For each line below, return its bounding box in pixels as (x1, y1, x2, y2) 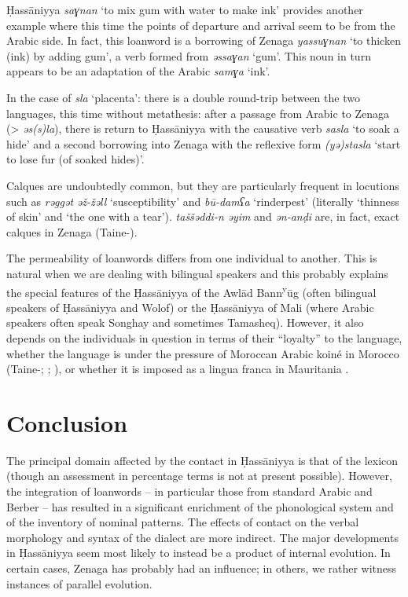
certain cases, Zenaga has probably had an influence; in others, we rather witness (6, 560, 397, 576)
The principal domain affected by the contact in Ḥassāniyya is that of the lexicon (6, 452, 399, 468)
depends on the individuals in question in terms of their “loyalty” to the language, (6, 329, 402, 346)
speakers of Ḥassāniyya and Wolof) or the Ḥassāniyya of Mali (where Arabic (6, 298, 374, 315)
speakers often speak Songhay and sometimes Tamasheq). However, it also (6, 314, 364, 331)
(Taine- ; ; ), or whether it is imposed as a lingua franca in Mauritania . (6, 361, 349, 377)
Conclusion (6, 406, 128, 438)
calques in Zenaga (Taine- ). (6, 223, 138, 240)
